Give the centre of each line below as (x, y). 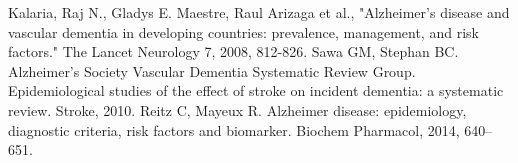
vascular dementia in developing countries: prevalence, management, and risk (243, 31)
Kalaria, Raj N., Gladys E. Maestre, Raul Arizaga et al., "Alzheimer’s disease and (259, 12)
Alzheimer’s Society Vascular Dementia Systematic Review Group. (212, 70)
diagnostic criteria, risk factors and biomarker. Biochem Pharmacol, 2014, (234, 129)
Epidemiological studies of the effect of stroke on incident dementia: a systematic (256, 90)
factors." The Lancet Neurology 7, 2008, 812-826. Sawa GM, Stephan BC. (233, 51)
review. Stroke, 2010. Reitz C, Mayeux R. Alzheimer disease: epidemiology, (237, 109)
